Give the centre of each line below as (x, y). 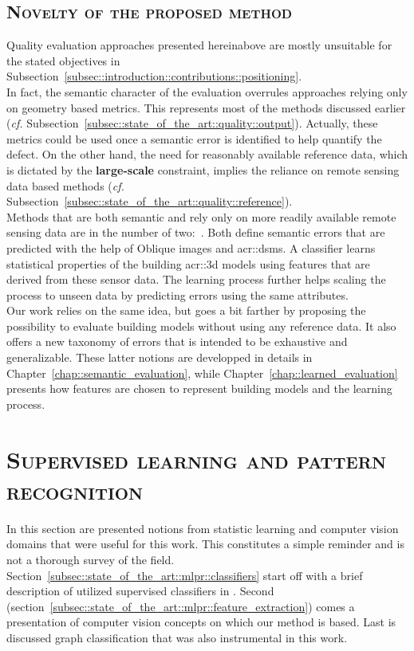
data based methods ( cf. (65, 185)
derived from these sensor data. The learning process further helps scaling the (196, 279)
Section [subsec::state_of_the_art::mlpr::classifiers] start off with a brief (185, 575)
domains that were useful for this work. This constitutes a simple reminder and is (205, 544)
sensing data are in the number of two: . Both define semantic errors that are (196, 232)
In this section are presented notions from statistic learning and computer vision (203, 528)
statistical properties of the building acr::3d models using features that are (188, 263)
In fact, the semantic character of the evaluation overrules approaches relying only (207, 91)
